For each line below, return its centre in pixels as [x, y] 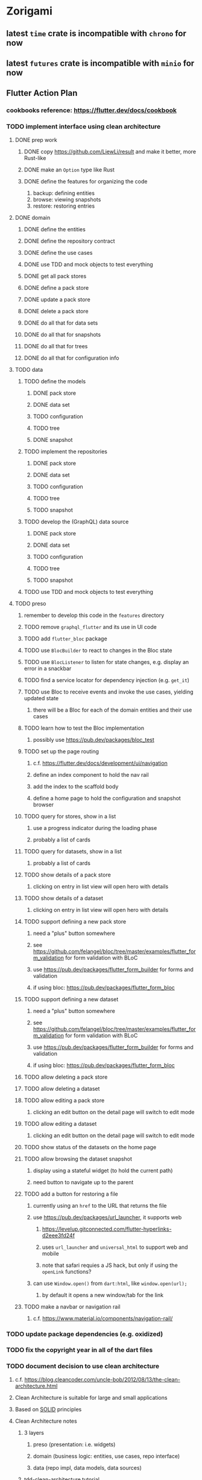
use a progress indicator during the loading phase [95, 828]
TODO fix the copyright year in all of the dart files [80, 1350]
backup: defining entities [64, 193]
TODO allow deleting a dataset [62, 1088]
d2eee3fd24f [58, 1235]
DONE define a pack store [56, 287]
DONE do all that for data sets [61, 323]
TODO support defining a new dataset [71, 999]
